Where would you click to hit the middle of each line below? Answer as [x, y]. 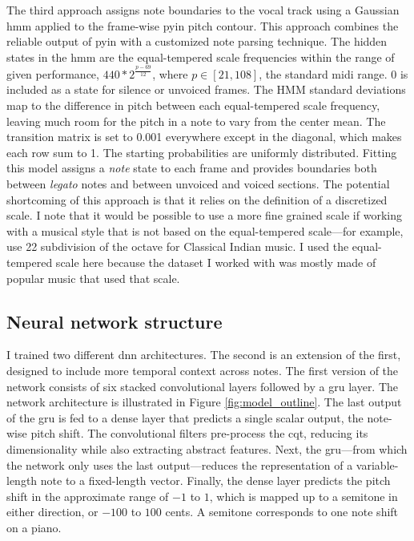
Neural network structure [115, 321]
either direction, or [52, 512]
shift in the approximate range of [88, 496]
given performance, [53, 73]
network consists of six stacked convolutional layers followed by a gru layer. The [203, 386]
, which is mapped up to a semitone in [303, 496]
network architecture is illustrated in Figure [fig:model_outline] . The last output [204, 402]
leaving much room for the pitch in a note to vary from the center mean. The [196, 121]
